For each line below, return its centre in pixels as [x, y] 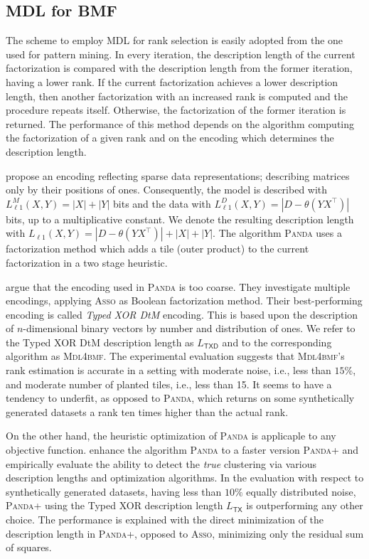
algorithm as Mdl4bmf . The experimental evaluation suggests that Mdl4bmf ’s [175, 356]
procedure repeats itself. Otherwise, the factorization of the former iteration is [176, 110]
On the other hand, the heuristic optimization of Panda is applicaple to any [171, 436]
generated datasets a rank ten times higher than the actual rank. [147, 411]
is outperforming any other [305, 505]
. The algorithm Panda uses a [278, 233]
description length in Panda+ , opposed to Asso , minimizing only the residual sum [185, 533]
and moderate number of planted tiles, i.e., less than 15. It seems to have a [169, 384]
